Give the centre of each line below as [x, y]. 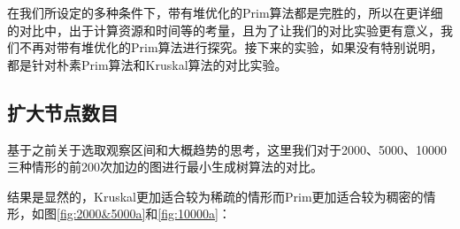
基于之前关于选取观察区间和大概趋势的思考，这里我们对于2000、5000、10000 [227, 149]
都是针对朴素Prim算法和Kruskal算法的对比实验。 [147, 64]
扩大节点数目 [63, 112]
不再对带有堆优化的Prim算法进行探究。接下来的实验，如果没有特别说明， [231, 47]
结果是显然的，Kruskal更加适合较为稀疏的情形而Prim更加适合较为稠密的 [215, 196]
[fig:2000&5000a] [101, 214]
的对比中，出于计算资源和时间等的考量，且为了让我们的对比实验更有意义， [224, 30]
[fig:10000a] [188, 214]
